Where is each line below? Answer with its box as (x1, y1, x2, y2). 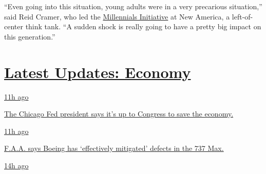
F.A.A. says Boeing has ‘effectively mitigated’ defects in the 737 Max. (4, 143, 224, 153)
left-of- (232, 11, 253, 22)
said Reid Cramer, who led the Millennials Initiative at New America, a (4, 11, 230, 22)
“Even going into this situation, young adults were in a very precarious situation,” (4, 1, 262, 11)
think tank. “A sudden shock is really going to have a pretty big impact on (25, 21, 261, 32)
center (4, 21, 23, 32)
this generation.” (4, 31, 55, 42)
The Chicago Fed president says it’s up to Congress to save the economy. (4, 108, 234, 119)
